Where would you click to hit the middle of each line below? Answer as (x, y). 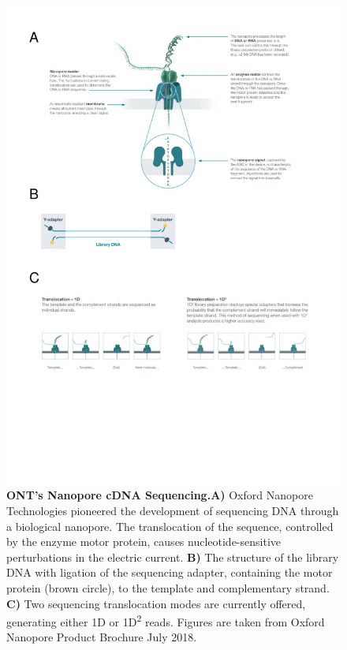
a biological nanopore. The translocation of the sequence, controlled (170, 526)
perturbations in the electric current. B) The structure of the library (173, 557)
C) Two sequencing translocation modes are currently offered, (156, 603)
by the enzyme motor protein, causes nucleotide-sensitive (144, 542)
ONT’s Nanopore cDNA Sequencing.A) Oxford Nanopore (160, 495)
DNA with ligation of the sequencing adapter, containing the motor (170, 572)
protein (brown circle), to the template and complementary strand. (168, 587)
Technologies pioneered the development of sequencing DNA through (173, 510)
